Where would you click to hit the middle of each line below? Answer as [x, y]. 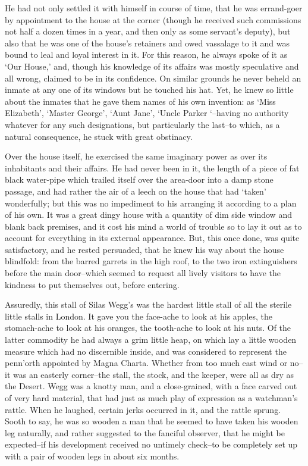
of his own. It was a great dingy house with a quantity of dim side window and [148, 215]
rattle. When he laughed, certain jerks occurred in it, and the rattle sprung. [143, 409]
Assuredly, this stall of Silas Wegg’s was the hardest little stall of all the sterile [148, 304]
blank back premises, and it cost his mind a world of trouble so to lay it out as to [153, 226]
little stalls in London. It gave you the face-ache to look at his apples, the [139, 316]
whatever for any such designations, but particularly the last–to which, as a [142, 124]
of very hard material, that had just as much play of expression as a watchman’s [151, 398]
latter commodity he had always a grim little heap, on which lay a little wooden [151, 340]
